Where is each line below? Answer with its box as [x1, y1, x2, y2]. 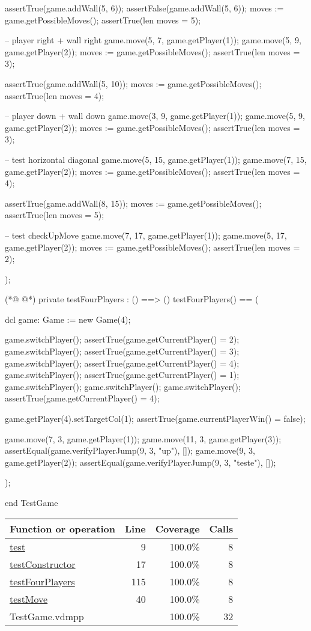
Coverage [155, 521, 200, 535]
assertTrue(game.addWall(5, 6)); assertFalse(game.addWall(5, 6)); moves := [5, 2, 284, 14]
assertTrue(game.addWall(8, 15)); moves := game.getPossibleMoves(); [5, 197, 262, 209]
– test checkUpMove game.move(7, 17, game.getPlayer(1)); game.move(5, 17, [5, 228, 287, 241]
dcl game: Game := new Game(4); [5, 312, 131, 325]
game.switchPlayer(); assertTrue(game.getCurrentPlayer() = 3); [5, 345, 240, 358]
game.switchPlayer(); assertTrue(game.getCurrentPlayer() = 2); [5, 333, 240, 346]
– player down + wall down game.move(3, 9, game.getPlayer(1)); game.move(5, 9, [5, 109, 305, 122]
